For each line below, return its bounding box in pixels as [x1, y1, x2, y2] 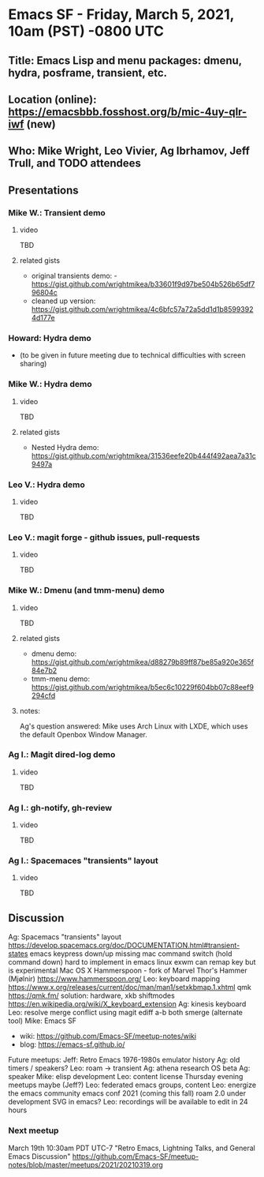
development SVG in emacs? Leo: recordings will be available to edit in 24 [8, 1097, 248, 1107]
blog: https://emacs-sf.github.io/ [19, 1040, 125, 1049]
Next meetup [8, 1125, 59, 1136]
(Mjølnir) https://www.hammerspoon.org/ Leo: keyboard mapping [8, 974, 221, 984]
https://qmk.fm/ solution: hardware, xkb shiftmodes [8, 991, 175, 1000]
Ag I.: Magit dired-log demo [8, 749, 116, 760]
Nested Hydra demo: [31, 442, 99, 452]
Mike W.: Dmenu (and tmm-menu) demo [8, 585, 165, 596]
